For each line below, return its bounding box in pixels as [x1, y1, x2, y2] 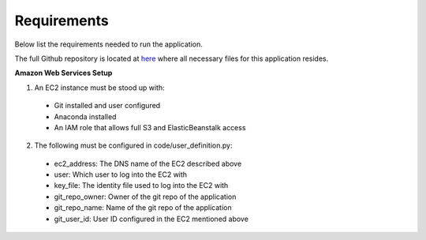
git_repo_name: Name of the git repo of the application [54, 203, 232, 212]
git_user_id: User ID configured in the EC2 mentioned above [54, 214, 248, 223]
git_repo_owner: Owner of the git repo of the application [54, 192, 237, 201]
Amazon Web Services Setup [14, 68, 113, 78]
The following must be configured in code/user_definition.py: [34, 141, 233, 150]
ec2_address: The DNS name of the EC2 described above [54, 159, 242, 168]
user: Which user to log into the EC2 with [54, 170, 188, 179]
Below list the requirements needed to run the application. [14, 39, 203, 49]
